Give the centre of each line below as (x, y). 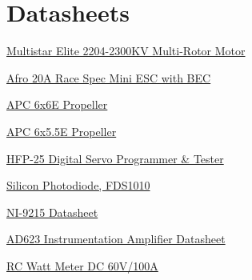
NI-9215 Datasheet (52, 212)
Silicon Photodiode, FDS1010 (78, 185)
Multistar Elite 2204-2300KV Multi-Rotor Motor (126, 51)
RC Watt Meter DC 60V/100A (82, 265)
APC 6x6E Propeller (57, 104)
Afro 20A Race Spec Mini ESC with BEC (109, 77)
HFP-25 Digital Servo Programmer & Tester (115, 158)
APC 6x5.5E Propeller (62, 131)
